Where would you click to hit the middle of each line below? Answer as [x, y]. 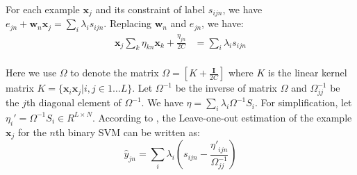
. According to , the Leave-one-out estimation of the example [222, 117]
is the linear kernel [307, 73]
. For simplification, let [304, 102]
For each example [43, 9]
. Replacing [127, 23]
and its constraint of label [150, 9]
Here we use [31, 73]
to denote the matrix [115, 73]
